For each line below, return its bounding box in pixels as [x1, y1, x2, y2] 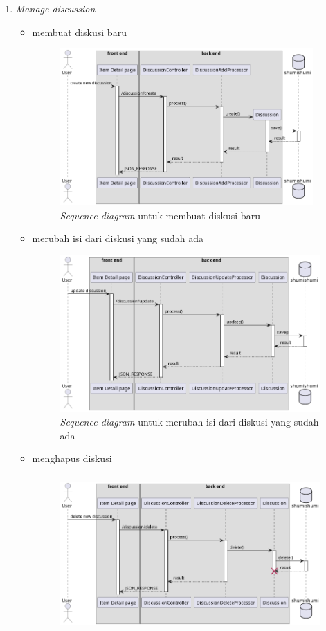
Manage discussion [15, 1, 96, 15]
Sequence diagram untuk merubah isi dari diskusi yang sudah [60, 414, 319, 429]
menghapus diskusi [32, 451, 112, 466]
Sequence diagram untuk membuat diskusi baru [60, 208, 260, 222]
